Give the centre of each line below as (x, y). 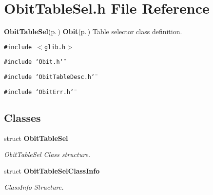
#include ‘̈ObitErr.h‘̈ (39, 92)
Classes (22, 117)
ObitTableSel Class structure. (47, 154)
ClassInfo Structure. (34, 187)
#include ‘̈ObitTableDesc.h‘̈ (49, 77)
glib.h (55, 47)
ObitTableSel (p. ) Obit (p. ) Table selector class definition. (93, 31)
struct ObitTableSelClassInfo (52, 170)
